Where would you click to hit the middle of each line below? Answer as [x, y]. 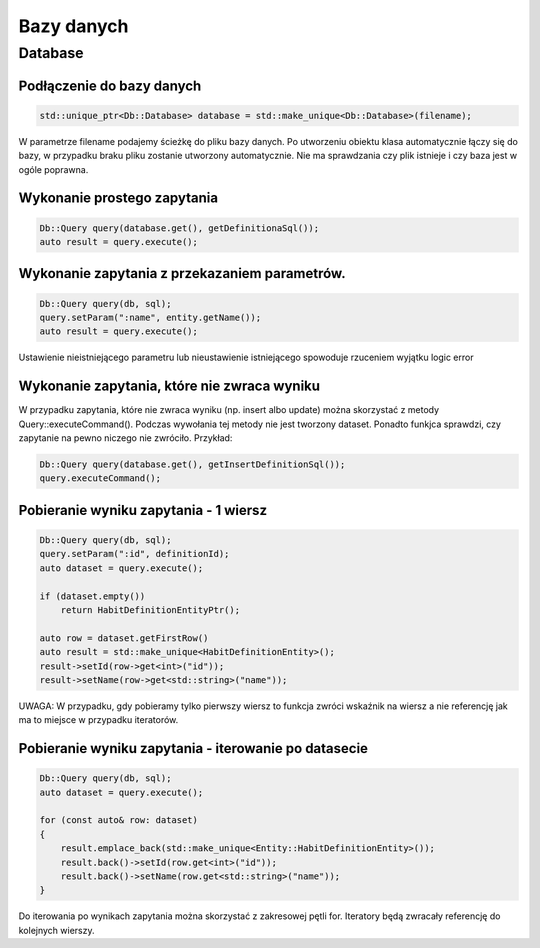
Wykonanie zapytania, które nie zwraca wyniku [169, 386]
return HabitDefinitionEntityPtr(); [150, 609]
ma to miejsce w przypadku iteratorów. [98, 720]
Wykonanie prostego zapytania [118, 198]
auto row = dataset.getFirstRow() [124, 638]
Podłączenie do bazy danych [110, 85]
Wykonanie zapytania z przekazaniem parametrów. [182, 273]
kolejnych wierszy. [56, 930]
